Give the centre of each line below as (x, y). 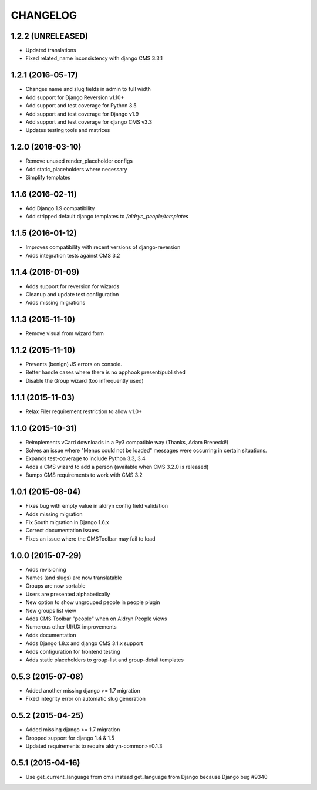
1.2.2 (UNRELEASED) (49, 36)
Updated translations (51, 50)
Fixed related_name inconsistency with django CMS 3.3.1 (94, 58)
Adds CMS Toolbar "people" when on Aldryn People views (96, 619)
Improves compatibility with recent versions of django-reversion (103, 247)
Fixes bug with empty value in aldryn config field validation (97, 506)
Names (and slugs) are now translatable (74, 578)
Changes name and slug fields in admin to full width (88, 89)
